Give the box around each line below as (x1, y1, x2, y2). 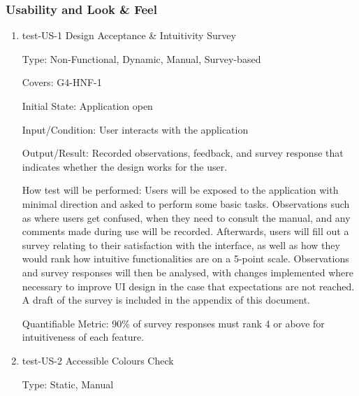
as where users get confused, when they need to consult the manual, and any (22, 210, 351, 225)
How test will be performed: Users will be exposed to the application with (22, 183, 339, 197)
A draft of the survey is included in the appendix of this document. (22, 292, 310, 307)
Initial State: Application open (22, 99, 153, 113)
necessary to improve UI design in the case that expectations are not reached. (22, 278, 355, 293)
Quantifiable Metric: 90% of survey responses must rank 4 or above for (22, 316, 325, 330)
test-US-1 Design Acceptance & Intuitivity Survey (22, 28, 236, 43)
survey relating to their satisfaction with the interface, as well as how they (22, 237, 340, 252)
